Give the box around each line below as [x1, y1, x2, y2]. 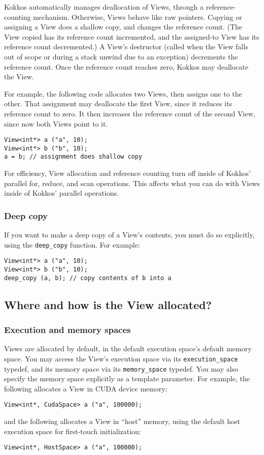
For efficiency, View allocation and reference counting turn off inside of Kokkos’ [4, 168, 251, 178]
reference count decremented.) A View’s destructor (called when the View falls [4, 41, 248, 52]
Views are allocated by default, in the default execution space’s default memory [4, 343, 252, 354]
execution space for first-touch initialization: [4, 426, 141, 436]
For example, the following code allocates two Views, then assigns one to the [4, 88, 242, 99]
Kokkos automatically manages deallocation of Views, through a [4, 2, 204, 12]
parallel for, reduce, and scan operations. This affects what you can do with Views [4, 177, 260, 188]
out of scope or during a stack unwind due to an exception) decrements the [4, 51, 238, 62]
